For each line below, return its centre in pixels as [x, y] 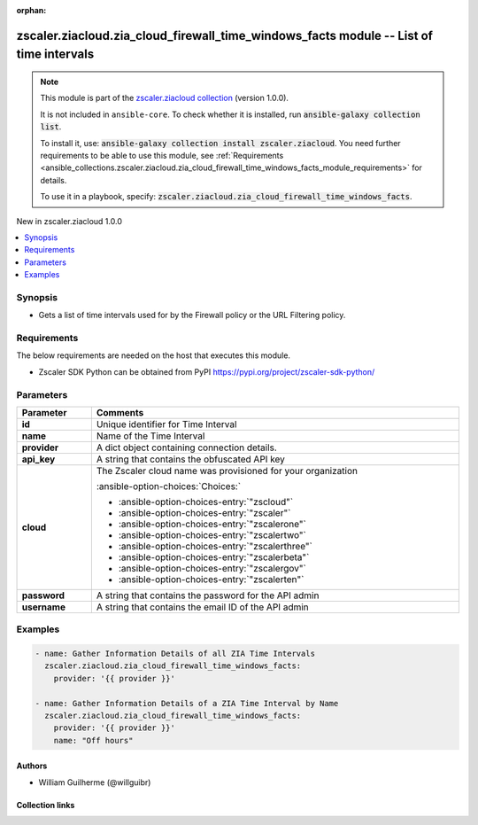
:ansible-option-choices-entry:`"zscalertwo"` [212, 534]
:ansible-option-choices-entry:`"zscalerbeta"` [214, 556]
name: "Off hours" [93, 740]
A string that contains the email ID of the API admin [202, 607]
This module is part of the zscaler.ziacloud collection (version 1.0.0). [165, 98]
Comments [120, 412]
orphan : [31, 10]
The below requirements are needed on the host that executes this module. [154, 355]
